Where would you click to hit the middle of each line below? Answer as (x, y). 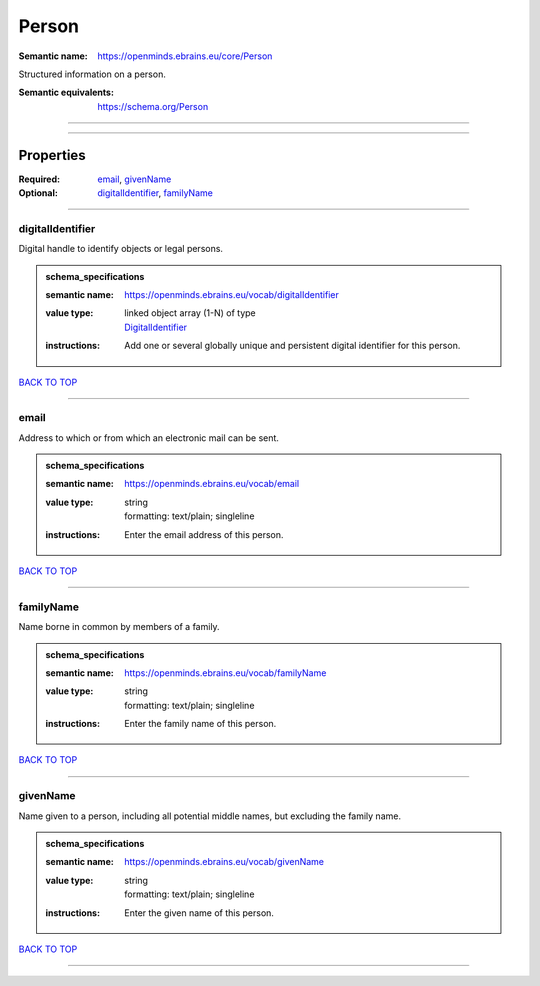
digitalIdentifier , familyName (155, 193)
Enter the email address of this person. (204, 534)
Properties (52, 155)
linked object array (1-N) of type (190, 313)
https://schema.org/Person (153, 106)
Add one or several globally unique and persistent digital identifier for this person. (292, 346)
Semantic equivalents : (66, 92)
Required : (39, 179)
